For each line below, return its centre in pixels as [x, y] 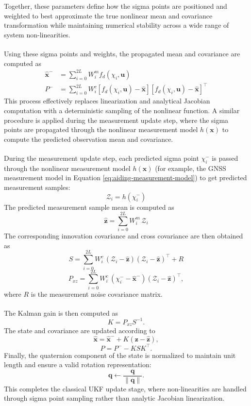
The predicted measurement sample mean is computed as [89, 207]
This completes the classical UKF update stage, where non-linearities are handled [125, 388]
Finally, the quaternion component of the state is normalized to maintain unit [120, 355]
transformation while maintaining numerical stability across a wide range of [117, 25]
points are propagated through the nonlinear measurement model [101, 129]
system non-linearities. [37, 34]
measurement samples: [37, 187]
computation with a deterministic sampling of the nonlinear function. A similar [122, 110]
